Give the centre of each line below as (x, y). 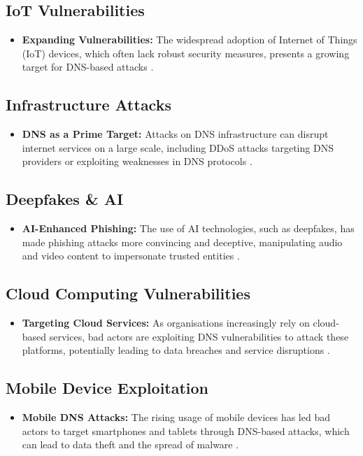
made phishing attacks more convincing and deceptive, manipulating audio (182, 242)
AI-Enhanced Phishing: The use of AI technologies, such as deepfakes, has (188, 228)
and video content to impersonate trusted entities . (131, 256)
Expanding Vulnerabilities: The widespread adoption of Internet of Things (190, 40)
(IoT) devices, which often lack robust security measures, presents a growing (186, 53)
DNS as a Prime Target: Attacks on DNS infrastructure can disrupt (175, 134)
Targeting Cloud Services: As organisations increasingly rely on (166, 323)
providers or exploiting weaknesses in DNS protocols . (137, 161)
